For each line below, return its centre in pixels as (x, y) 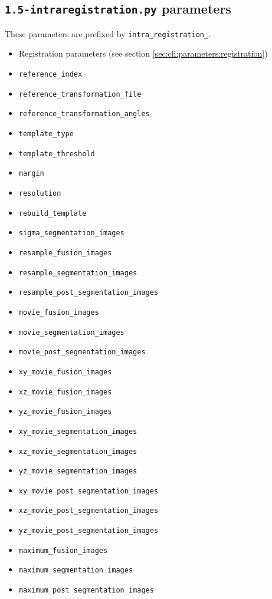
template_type (46, 134)
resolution (40, 193)
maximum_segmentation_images (76, 570)
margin (31, 174)
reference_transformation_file (80, 94)
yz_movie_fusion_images (65, 412)
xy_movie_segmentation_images (78, 431)
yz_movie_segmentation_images (78, 471)
